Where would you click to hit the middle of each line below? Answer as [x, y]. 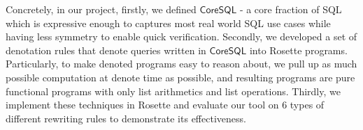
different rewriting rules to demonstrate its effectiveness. [126, 118]
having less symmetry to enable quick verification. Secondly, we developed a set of [181, 36]
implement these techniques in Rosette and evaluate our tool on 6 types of [165, 105]
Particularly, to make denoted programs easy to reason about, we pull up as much [181, 64]
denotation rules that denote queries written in [106, 50]
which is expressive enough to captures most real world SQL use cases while [168, 23]
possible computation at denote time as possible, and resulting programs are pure [180, 77]
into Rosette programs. [298, 50]
